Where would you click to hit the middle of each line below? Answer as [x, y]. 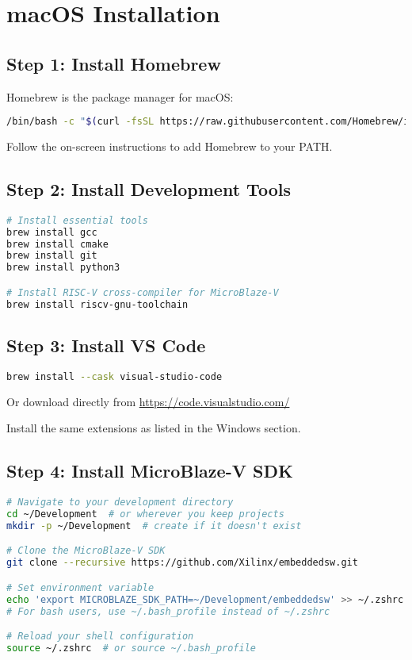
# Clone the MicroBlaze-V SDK [86, 551]
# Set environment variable [80, 587]
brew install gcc [52, 232]
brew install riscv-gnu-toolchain [97, 304]
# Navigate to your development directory [120, 503]
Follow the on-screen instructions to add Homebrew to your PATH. [170, 146]
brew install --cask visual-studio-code [114, 376]
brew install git [52, 256]
